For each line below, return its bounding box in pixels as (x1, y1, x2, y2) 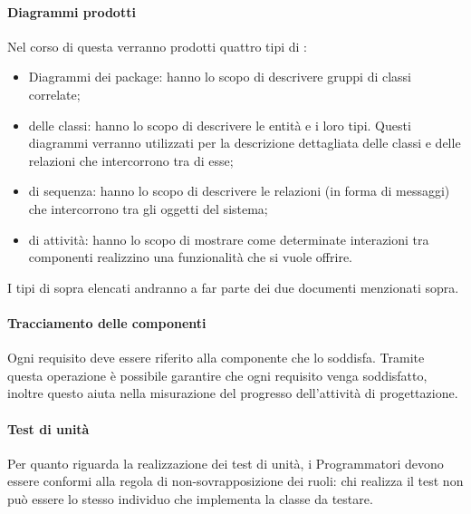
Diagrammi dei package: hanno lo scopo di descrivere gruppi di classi (28, 67, 412, 86)
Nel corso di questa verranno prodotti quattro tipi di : (7, 36, 307, 55)
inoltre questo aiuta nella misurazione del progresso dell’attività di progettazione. (7, 383, 458, 402)
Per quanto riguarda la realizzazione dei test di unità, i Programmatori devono (7, 453, 444, 472)
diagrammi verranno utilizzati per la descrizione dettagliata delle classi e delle (28, 133, 461, 152)
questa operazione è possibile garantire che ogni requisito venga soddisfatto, (7, 365, 428, 384)
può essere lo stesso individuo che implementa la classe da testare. (7, 489, 373, 508)
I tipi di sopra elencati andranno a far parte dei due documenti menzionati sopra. (7, 277, 459, 296)
